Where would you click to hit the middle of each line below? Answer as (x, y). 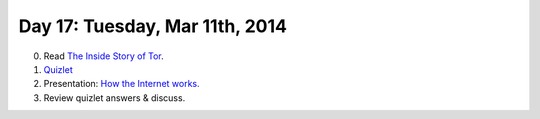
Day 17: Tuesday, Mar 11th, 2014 (152, 26)
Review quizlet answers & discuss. (114, 97)
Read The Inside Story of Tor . (103, 56)
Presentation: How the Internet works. (121, 84)
